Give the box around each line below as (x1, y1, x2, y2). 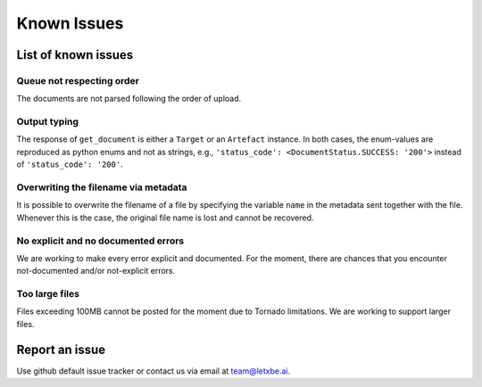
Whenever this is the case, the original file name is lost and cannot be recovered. (16, 212, 314, 223)
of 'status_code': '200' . (16, 159, 124, 169)
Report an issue (16, 342, 106, 357)
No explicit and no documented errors (16, 235, 185, 247)
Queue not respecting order (16, 74, 140, 86)
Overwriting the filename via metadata (16, 181, 187, 193)
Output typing (16, 116, 79, 128)
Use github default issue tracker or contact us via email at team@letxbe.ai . (16, 366, 291, 376)
